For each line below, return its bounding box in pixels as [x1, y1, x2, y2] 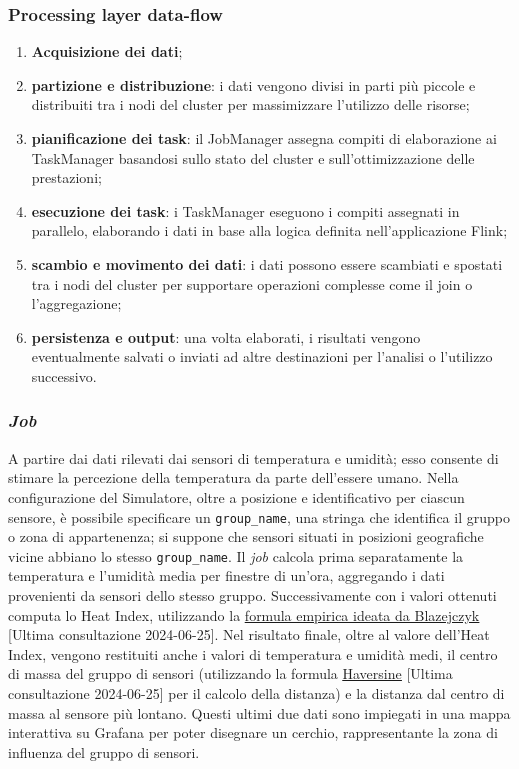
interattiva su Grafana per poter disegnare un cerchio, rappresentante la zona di [8, 722, 498, 743]
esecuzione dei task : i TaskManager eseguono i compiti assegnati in [31, 200, 460, 221]
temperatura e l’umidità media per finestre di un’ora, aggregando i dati [8, 565, 445, 586]
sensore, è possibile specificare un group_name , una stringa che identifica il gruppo [8, 506, 510, 527]
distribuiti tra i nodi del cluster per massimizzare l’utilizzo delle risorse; [31, 94, 470, 115]
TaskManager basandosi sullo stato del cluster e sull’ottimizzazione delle [31, 147, 475, 168]
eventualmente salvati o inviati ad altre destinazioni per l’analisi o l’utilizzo [31, 346, 493, 367]
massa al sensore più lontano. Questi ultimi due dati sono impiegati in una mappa [8, 702, 511, 723]
